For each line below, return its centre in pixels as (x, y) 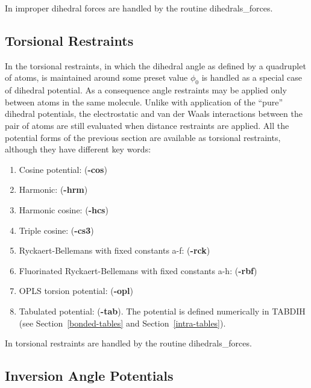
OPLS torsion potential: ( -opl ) (76, 291)
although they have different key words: (78, 149)
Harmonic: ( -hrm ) (53, 189)
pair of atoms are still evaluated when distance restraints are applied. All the (147, 125)
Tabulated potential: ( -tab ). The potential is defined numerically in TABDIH (162, 311)
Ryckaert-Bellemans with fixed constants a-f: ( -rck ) (115, 250)
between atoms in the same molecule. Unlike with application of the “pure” (144, 102)
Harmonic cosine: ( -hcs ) (64, 209)
